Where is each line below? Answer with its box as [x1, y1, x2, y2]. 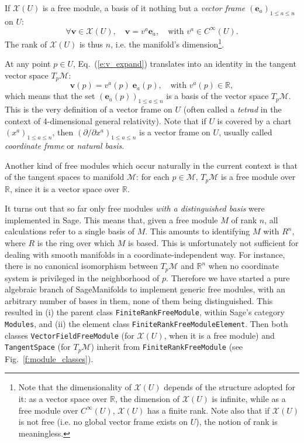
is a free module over [221, 171, 296, 183]
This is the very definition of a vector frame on [5, 103, 172, 115]
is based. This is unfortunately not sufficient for [128, 236, 299, 248]
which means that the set [5, 90, 95, 102]
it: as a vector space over [18, 393, 108, 405]
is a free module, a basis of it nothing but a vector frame [42, 2, 246, 13]
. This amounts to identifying [145, 225, 250, 237]
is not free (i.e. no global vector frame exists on [18, 415, 188, 428]
